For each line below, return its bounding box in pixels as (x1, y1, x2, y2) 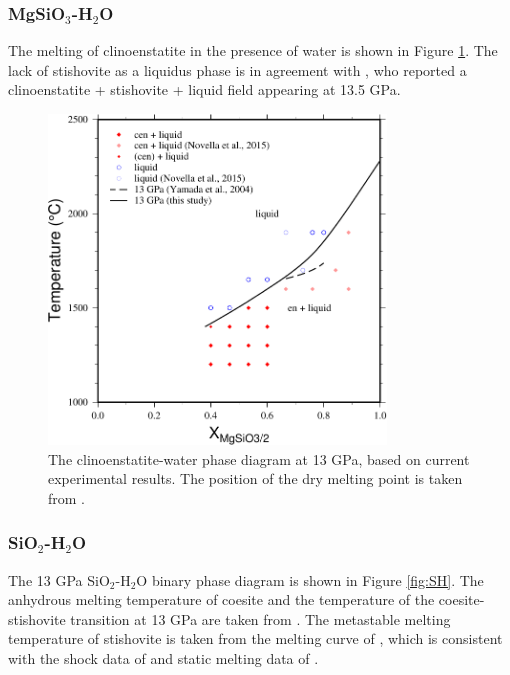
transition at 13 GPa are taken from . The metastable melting (70, 608, 451, 629)
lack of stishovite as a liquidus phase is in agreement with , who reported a (8, 59, 467, 80)
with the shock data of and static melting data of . (8, 648, 319, 669)
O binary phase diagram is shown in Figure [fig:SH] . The (136, 569, 484, 590)
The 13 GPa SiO (8, 569, 110, 590)
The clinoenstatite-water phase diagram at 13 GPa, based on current (48, 448, 470, 469)
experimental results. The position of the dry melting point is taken (48, 468, 463, 489)
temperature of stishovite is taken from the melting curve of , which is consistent (8, 628, 503, 649)
